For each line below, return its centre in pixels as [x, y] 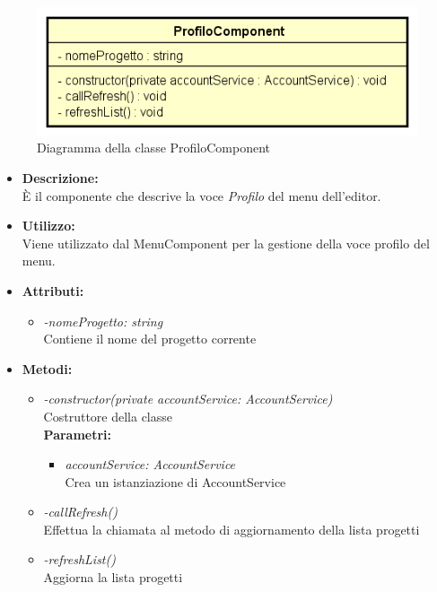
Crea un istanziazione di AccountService [175, 481]
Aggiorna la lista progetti [113, 577]
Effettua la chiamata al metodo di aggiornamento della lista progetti [232, 529]
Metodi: [47, 368]
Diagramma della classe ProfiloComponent [154, 148]
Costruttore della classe [108, 416]
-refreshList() [79, 559]
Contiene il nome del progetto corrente [150, 339]
